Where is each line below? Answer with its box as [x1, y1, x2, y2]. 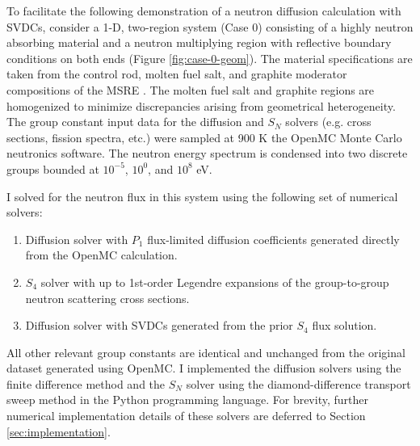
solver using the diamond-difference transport [186, 375, 411, 392]
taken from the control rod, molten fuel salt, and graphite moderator [6, 65, 347, 82]
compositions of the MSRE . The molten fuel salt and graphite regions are [6, 81, 375, 98]
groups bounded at [6, 160, 99, 177]
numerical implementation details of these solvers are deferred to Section [6, 407, 366, 424]
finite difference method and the [6, 375, 166, 392]
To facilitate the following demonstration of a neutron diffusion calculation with [6, 2, 401, 19]
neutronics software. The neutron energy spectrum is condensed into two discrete [6, 145, 408, 162]
